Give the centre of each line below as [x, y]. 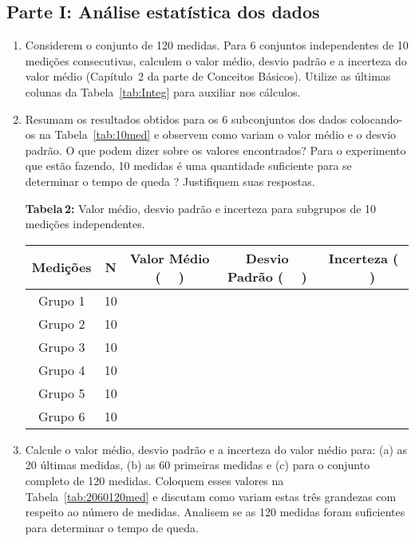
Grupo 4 [62, 369]
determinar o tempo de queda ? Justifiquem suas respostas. [170, 181]
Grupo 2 [62, 323]
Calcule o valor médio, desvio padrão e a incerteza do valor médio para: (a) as [216, 449]
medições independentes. [85, 224]
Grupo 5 [62, 393]
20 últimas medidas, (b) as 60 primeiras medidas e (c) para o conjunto [198, 465]
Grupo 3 [62, 346]
